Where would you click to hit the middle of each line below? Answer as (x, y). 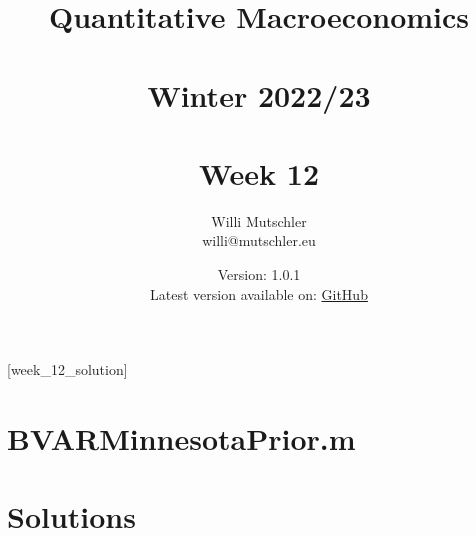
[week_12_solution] (67, 369)
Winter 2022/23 (259, 94)
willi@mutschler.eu (259, 240)
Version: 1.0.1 (259, 274)
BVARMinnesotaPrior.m (181, 438)
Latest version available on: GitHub (259, 293)
